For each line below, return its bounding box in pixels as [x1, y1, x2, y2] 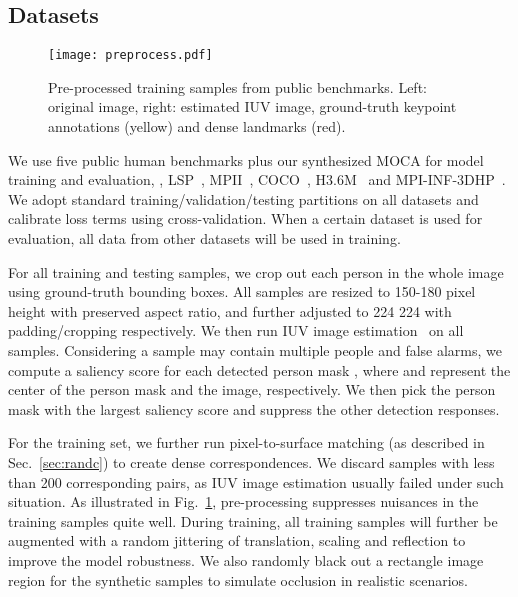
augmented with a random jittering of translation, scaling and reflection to [8, 530, 466, 551]
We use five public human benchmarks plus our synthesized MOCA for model [8, 149, 484, 170]
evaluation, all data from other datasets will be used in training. [8, 228, 401, 249]
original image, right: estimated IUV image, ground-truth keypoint [48, 96, 457, 117]
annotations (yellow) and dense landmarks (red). [48, 116, 346, 137]
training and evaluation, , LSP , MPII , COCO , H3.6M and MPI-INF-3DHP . [8, 169, 506, 190]
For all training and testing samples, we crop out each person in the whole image [8, 261, 504, 282]
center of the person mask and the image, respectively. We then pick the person [8, 379, 496, 400]
